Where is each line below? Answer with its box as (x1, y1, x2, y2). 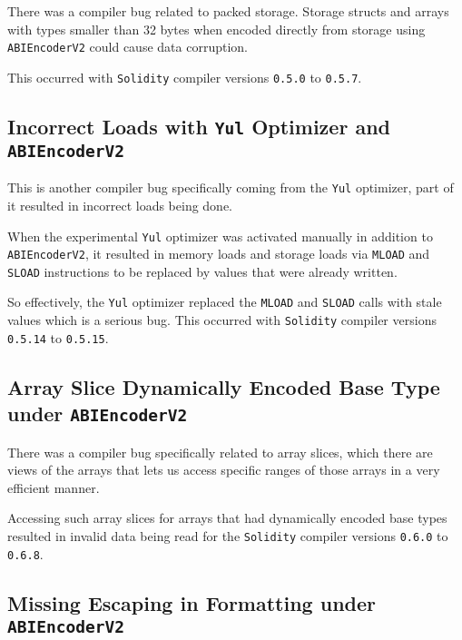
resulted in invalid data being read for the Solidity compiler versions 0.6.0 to (7, 526, 448, 545)
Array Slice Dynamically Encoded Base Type (7, 372, 440, 400)
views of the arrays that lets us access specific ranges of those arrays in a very (7, 460, 440, 479)
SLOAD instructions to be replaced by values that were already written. (7, 261, 398, 281)
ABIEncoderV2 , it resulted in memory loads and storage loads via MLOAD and (7, 244, 430, 263)
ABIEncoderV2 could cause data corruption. (7, 37, 248, 56)
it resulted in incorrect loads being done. (7, 195, 233, 214)
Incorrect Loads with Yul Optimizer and (7, 112, 390, 140)
